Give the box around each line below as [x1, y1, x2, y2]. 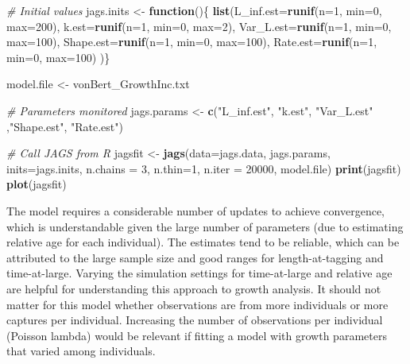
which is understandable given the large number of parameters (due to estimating [6, 218, 404, 234]
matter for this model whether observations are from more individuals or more [6, 296, 389, 312]
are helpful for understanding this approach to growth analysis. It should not [6, 280, 381, 296]
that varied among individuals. [6, 343, 156, 359]
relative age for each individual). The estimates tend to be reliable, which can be [6, 234, 400, 250]
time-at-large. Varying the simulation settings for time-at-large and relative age [6, 265, 393, 281]
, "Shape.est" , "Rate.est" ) [6, 118, 123, 134]
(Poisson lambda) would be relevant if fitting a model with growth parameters [6, 327, 387, 343]
